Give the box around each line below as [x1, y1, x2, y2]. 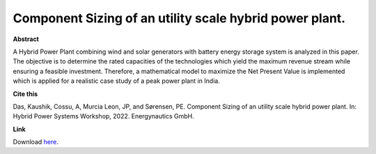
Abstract [13, 35, 40, 43]
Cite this [13, 89, 38, 98]
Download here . [13, 138, 58, 146]
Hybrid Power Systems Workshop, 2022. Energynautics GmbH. [13, 112, 194, 121]
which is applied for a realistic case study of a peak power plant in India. [13, 77, 221, 85]
